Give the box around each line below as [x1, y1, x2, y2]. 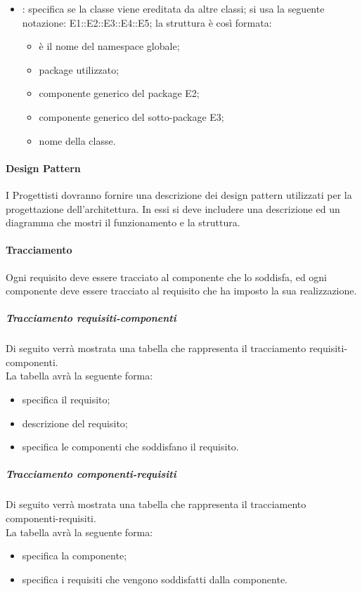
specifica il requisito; [22, 392, 110, 407]
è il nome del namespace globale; [39, 39, 180, 53]
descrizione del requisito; [22, 415, 128, 430]
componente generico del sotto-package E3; [39, 109, 224, 124]
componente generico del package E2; [39, 86, 200, 100]
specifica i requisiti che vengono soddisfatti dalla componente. [22, 571, 287, 586]
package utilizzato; [39, 62, 119, 77]
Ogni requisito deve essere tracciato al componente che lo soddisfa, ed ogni [6, 269, 328, 284]
